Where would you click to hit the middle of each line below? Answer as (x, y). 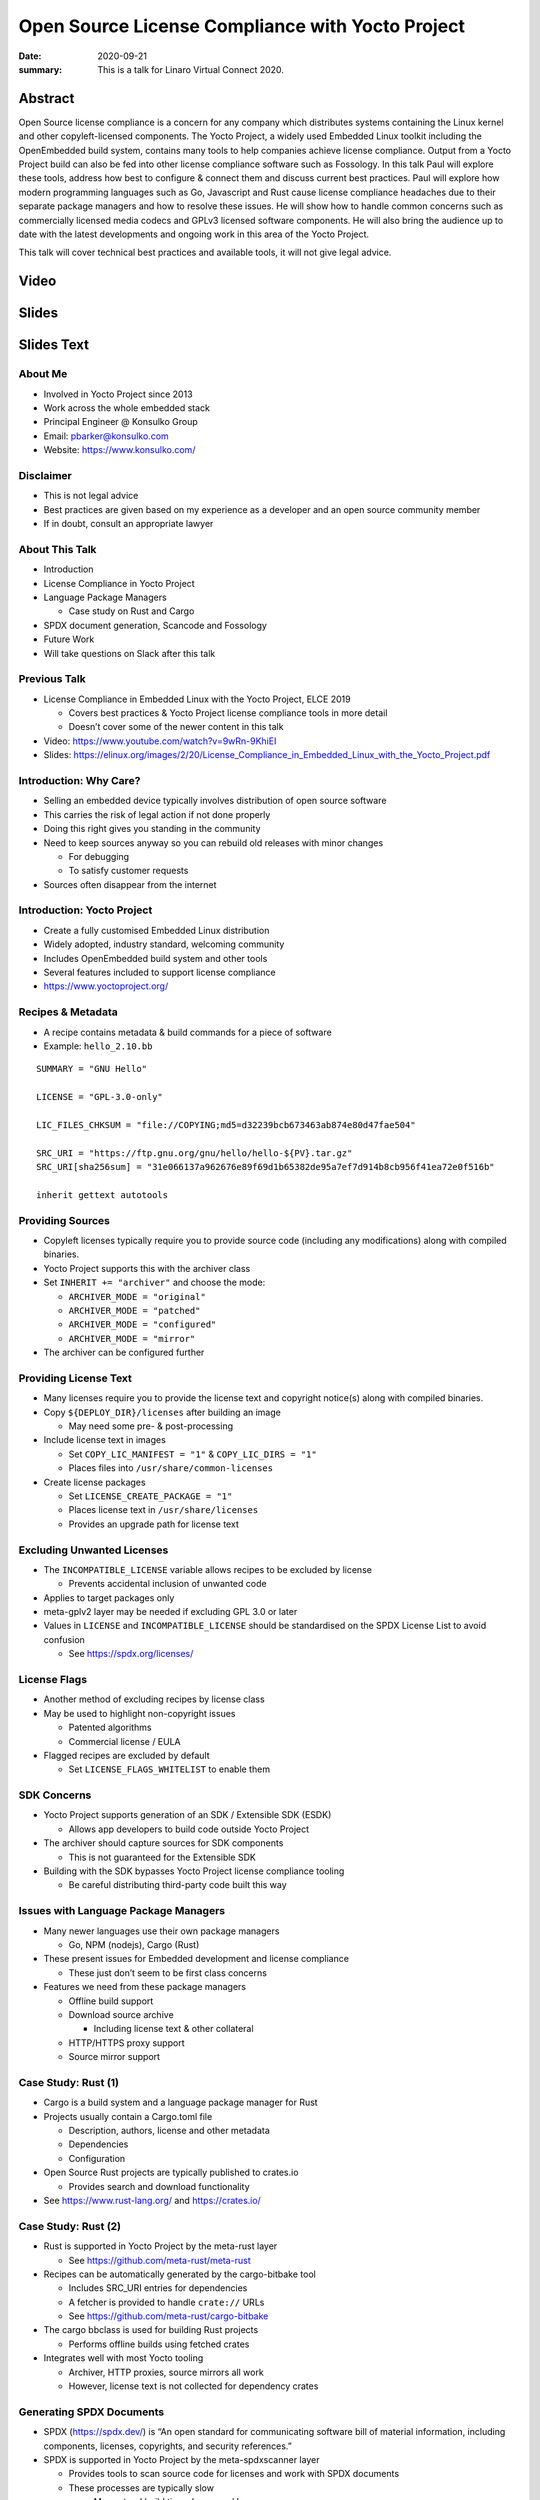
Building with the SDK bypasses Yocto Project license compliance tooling (194, 1871)
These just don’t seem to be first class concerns (167, 1972)
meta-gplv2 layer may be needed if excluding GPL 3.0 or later (170, 1612)
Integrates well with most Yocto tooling (123, 2358)
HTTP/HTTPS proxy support (126, 2042)
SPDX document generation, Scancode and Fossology (155, 625)
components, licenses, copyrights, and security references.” (167, 2446)
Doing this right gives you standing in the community (152, 829)
